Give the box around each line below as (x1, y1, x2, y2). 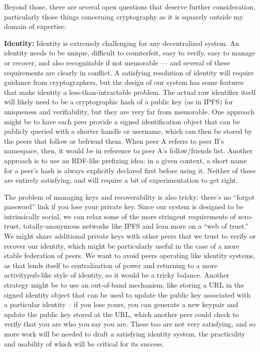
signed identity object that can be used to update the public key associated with (4, 289, 251, 300)
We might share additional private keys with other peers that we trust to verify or (4, 231, 256, 241)
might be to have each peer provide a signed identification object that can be (4, 116, 240, 126)
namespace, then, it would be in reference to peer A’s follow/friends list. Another (4, 145, 253, 156)
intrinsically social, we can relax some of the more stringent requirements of (4, 211, 236, 221)
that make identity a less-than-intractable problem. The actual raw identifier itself (4, 86, 256, 97)
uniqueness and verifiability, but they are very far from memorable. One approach (4, 106, 254, 116)
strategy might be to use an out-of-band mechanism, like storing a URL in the (4, 280, 244, 290)
